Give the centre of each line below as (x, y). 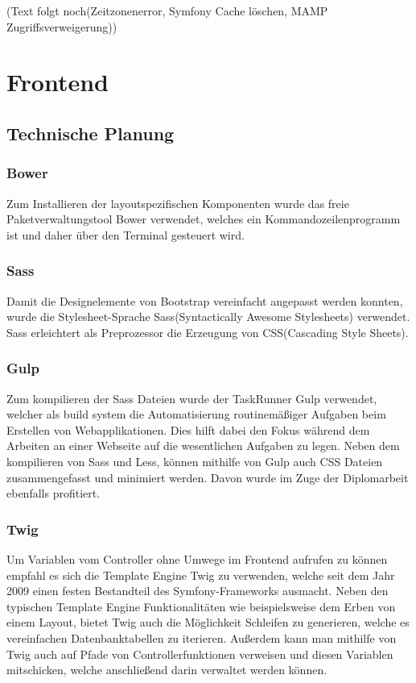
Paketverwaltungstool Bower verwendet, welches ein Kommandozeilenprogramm (204, 219)
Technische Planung (91, 133)
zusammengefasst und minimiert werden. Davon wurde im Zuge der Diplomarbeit (208, 477)
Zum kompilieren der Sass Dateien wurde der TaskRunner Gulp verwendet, (192, 398)
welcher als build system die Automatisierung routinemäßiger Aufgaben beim (196, 414)
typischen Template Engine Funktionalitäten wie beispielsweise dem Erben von (201, 606)
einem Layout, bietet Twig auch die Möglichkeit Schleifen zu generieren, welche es (208, 622)
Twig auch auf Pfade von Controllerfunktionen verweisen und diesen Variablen (200, 654)
